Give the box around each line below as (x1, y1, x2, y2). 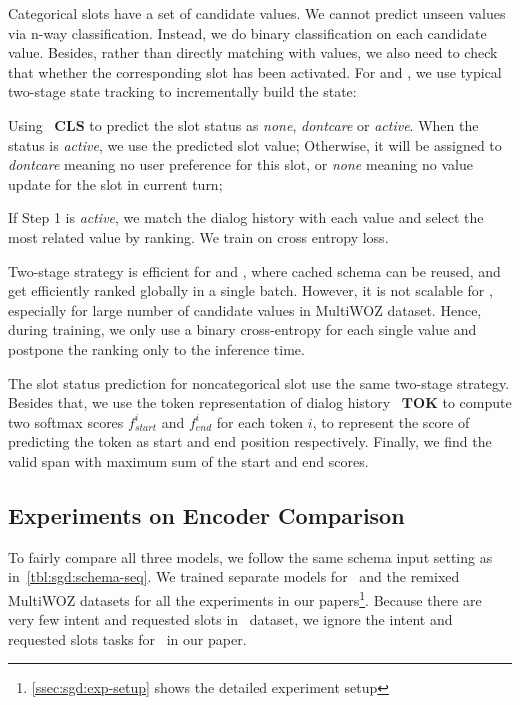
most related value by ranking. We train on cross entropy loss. (8, 226, 389, 247)
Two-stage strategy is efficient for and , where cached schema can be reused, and (8, 260, 501, 281)
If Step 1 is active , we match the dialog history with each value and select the (8, 207, 484, 228)
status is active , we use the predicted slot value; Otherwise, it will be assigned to (8, 134, 502, 155)
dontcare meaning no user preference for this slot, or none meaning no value (8, 154, 473, 175)
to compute (442, 392, 512, 413)
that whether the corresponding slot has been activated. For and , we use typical (8, 61, 502, 82)
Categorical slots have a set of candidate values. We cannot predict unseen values (8, 3, 506, 23)
